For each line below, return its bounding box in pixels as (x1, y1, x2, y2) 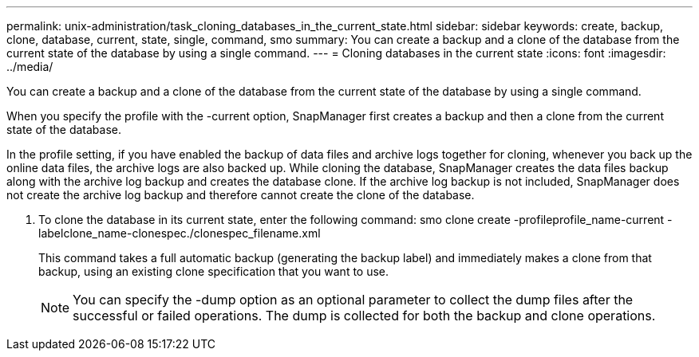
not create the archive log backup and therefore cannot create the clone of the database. (6, 188, 475, 202)
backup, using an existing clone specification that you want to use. (38, 265, 389, 278)
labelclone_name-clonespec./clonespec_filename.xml (38, 226, 321, 240)
